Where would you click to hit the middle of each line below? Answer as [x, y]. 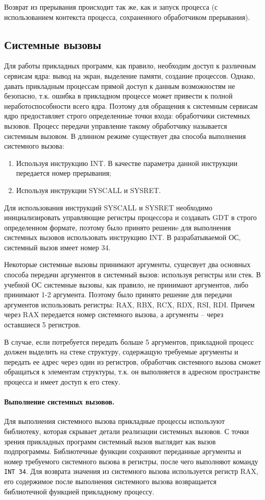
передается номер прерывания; [64, 173]
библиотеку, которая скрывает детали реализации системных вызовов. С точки [127, 431]
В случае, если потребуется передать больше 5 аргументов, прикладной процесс [129, 341]
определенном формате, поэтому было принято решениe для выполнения [117, 227]
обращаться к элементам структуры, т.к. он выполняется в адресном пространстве [132, 372]
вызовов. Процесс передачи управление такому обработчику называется [116, 125]
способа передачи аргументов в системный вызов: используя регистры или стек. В [132, 275]
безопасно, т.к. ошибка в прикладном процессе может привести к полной [118, 96]
